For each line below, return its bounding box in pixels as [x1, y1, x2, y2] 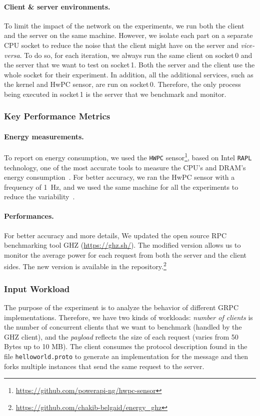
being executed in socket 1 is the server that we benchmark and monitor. [4, 88, 226, 99]
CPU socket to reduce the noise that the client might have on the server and [4, 39, 238, 50]
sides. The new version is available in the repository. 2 [4, 260, 166, 272]
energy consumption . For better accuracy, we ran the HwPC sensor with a [4, 172, 235, 182]
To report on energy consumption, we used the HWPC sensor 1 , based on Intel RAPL [4, 151, 252, 162]
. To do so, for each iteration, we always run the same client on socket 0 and [19, 49, 252, 60]
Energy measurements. [4, 131, 84, 141]
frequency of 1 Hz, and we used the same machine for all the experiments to [4, 181, 238, 192]
